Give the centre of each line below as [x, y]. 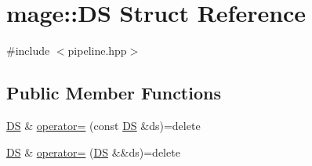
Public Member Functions [114, 93]
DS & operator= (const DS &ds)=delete [103, 125]
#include [28, 51]
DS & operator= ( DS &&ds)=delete [93, 152]
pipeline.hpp [97, 51]
